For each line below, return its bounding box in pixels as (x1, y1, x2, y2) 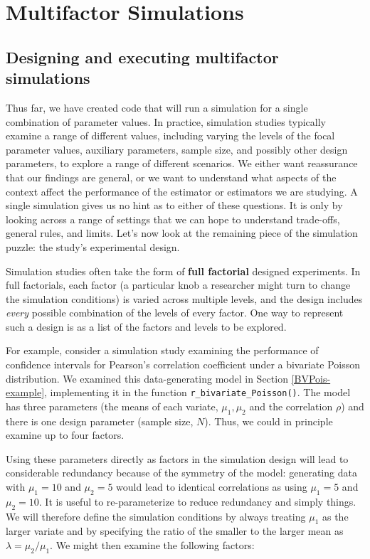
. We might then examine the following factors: (50, 538, 255, 553)
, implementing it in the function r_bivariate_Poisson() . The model (44, 385, 351, 400)
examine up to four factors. (6, 427, 125, 442)
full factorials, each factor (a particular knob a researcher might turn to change (6, 277, 351, 292)
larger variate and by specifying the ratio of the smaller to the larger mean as (6, 523, 344, 538)
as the (322, 509, 349, 523)
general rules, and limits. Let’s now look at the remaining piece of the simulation (6, 225, 358, 240)
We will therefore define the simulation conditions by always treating (6, 509, 306, 523)
